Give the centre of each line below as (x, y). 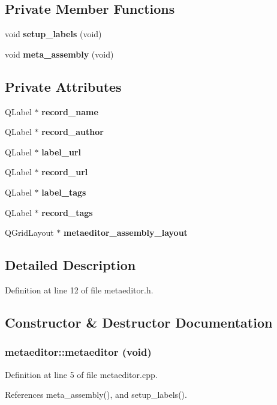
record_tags (67, 212)
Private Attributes (63, 86)
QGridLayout (29, 232)
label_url (61, 151)
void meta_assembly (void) (59, 54)
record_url (65, 172)
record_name (70, 111)
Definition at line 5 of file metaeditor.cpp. (81, 374)
